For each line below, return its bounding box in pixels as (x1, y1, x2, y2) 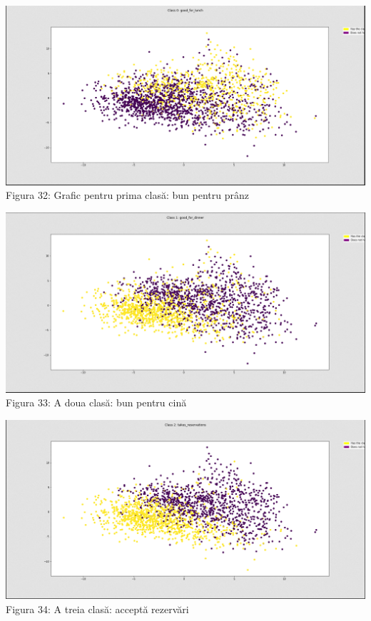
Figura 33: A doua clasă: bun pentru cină (6, 395, 187, 410)
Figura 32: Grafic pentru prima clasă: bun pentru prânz (6, 188, 249, 202)
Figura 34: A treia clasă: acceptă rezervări (6, 601, 189, 616)
